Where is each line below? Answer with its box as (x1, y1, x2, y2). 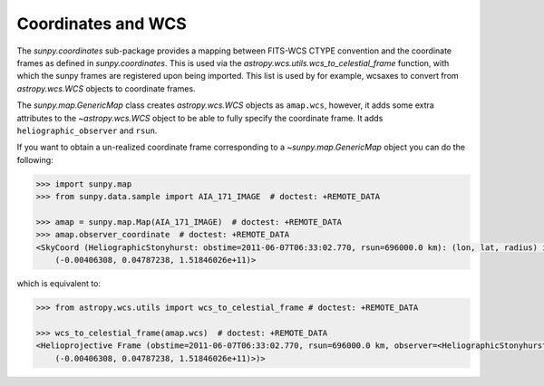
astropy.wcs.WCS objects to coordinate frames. (16, 82, 196, 94)
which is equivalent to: (16, 277, 102, 289)
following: (16, 154, 53, 165)
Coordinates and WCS (16, 14, 188, 34)
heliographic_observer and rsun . (16, 125, 158, 136)
